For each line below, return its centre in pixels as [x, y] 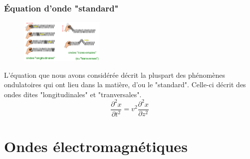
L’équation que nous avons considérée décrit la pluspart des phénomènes [115, 75]
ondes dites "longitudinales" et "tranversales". [73, 94]
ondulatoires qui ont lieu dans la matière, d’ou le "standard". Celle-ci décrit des [125, 84]
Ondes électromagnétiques [96, 146]
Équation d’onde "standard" [61, 8]
